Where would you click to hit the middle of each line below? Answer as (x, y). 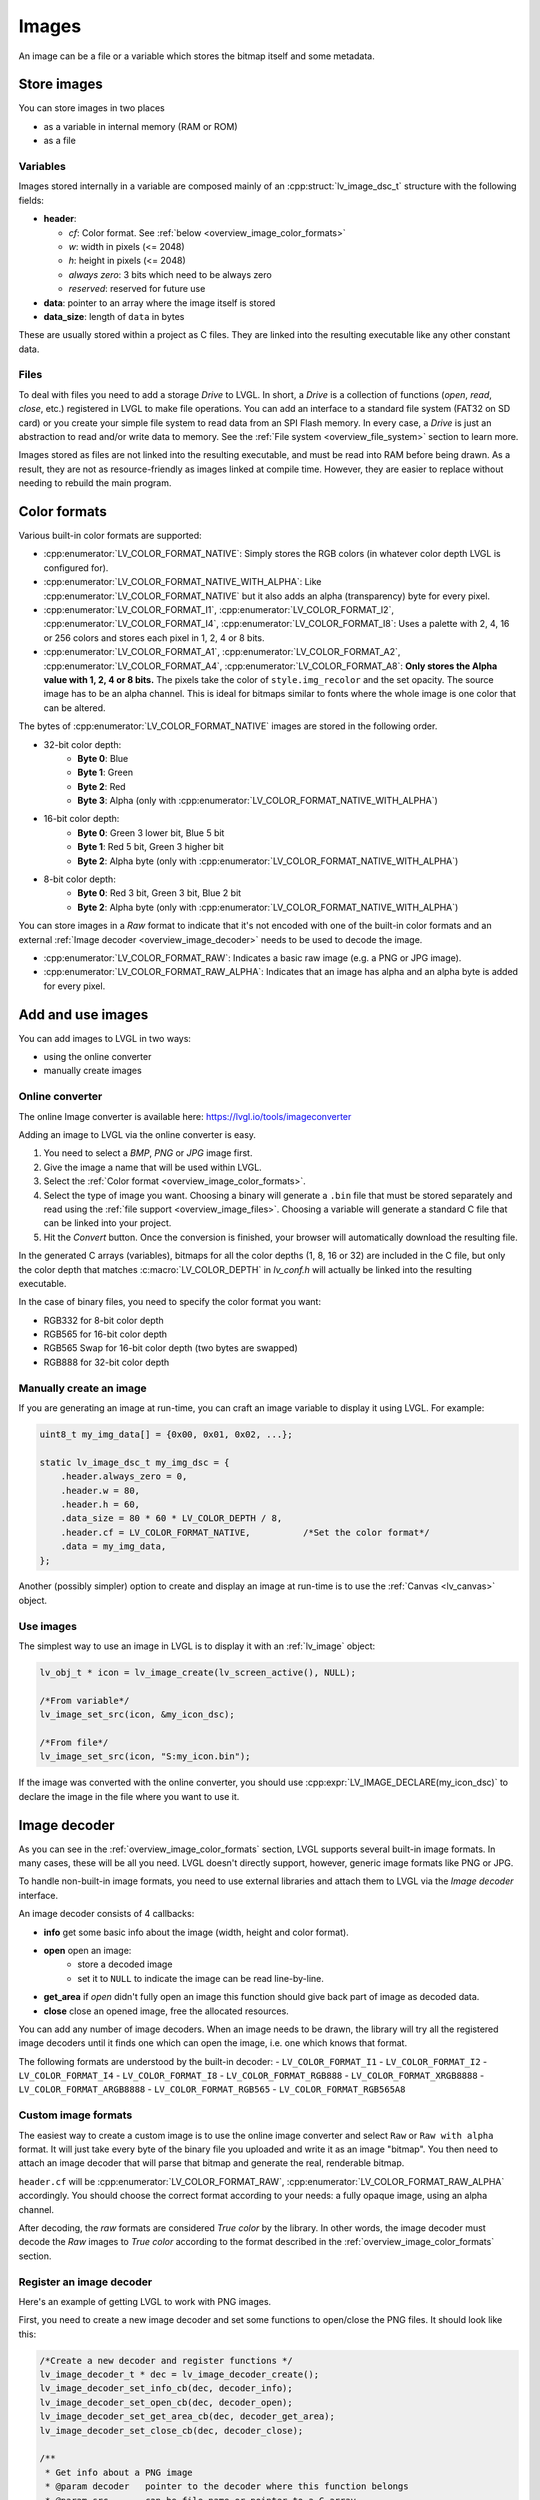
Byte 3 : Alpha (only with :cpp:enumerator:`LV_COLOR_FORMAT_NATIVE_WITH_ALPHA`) (258, 801)
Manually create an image (82, 1388)
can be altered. (74, 707)
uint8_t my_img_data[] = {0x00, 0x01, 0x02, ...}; (166, 1434)
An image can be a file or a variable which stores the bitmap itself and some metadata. (196, 56)
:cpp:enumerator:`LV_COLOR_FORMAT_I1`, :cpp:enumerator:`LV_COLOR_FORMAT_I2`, (219, 610)
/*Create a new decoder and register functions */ (166, 2360)
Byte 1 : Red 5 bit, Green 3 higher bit (150, 847)
